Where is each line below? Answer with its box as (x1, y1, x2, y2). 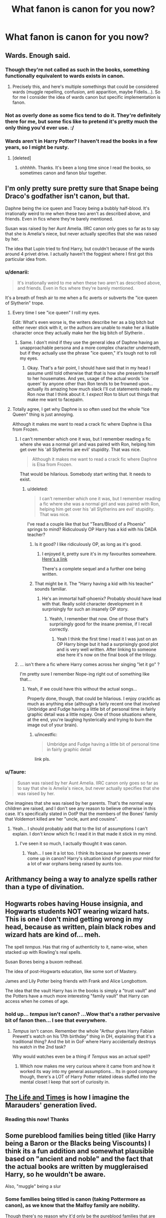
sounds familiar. (34, 586, 67, 592)
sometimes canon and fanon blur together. (19, 170, 107, 176)
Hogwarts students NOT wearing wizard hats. (5, 908, 150, 916)
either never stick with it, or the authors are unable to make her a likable (12, 324, 159, 331)
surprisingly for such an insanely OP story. (42, 606, 129, 612)
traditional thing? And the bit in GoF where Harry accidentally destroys (12, 1039, 156, 1044)
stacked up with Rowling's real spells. (5, 949, 82, 955)
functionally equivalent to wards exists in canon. (5, 72, 125, 79)
